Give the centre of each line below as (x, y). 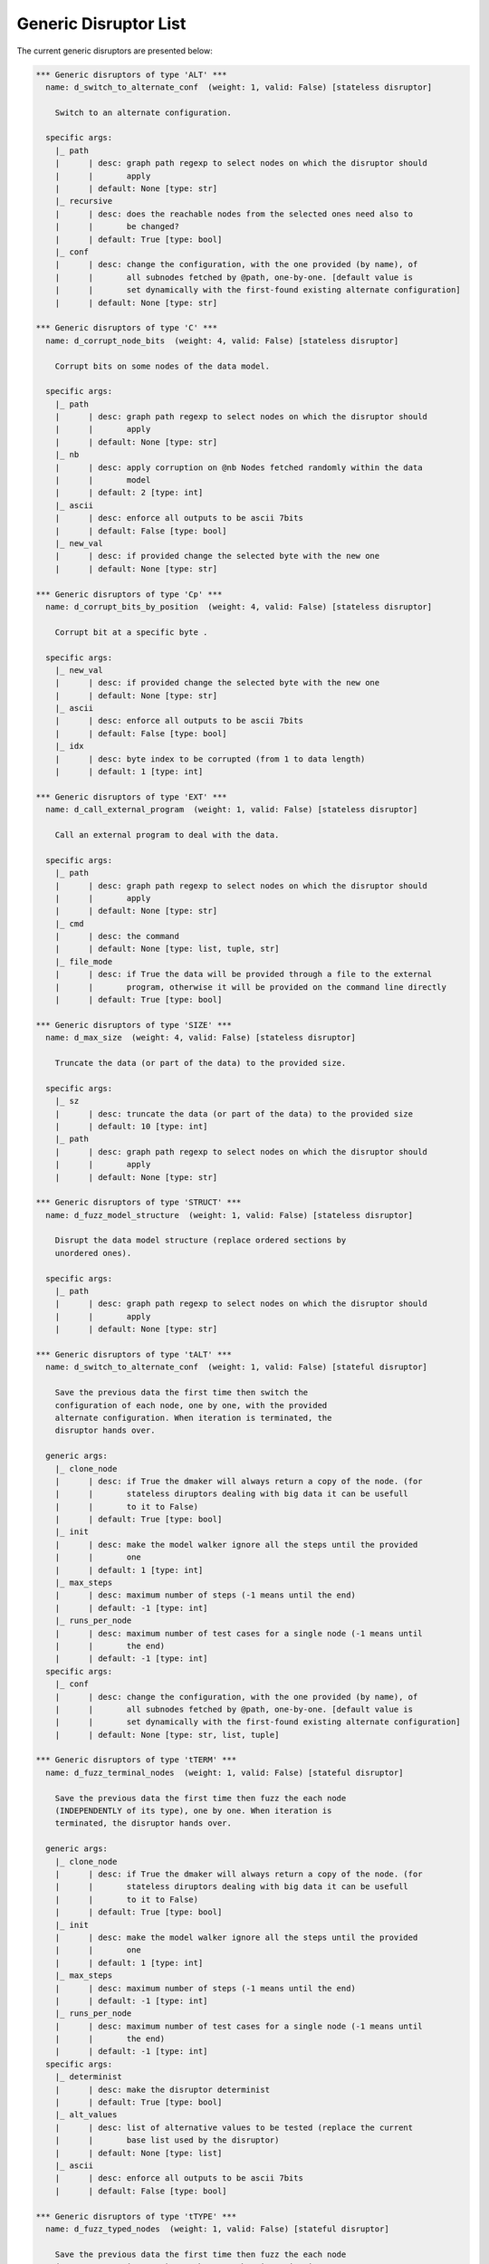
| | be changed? (117, 227)
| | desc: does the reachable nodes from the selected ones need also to (234, 214)
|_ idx (69, 746)
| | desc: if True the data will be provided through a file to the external (244, 974)
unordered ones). (93, 1253)
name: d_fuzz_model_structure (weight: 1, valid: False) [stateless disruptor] (230, 1215)
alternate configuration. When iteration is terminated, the (193, 1418)
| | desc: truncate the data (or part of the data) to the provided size (234, 1113)
